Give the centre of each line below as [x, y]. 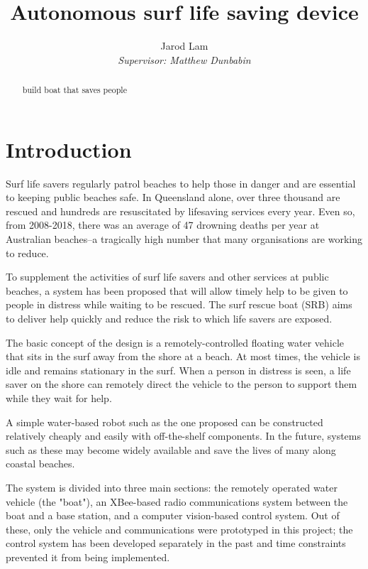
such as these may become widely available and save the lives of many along [171, 449]
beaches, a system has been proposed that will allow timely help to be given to [177, 290]
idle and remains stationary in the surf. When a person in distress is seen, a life [178, 370]
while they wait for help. [59, 398]
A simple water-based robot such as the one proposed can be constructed [165, 422]
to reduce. [27, 253]
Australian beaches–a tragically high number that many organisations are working [184, 239]
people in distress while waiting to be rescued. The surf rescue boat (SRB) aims [179, 304]
